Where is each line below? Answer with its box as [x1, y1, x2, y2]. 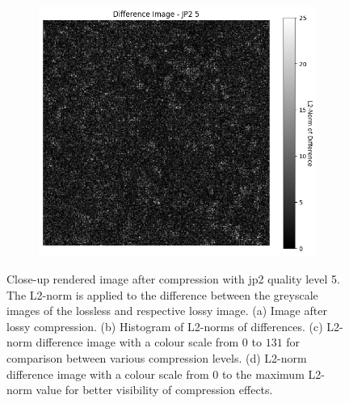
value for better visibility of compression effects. [36, 381, 273, 398]
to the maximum [221, 365, 305, 382]
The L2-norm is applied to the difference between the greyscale [6, 286, 318, 303]
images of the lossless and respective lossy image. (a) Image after [6, 302, 327, 319]
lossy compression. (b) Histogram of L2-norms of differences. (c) [6, 317, 323, 334]
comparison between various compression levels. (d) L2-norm [6, 350, 307, 367]
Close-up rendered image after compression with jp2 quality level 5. [6, 271, 340, 288]
